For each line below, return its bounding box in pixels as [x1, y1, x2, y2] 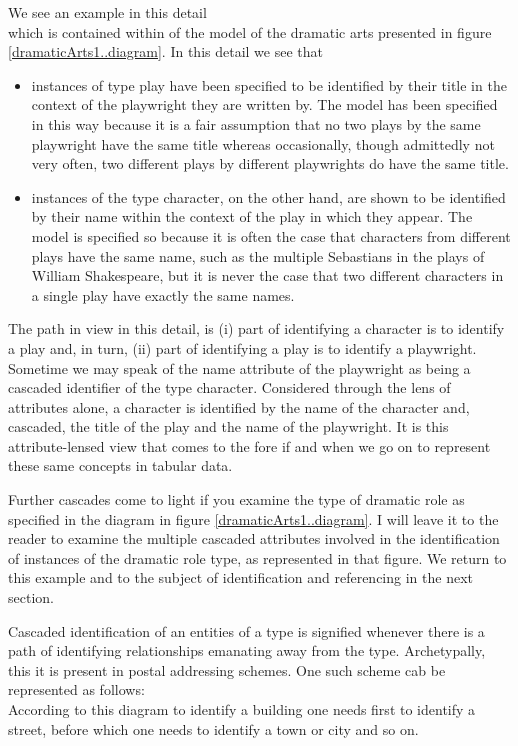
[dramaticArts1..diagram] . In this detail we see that [8, 41, 323, 62]
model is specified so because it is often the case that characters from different [31, 225, 511, 246]
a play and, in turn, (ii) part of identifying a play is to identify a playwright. [8, 337, 477, 358]
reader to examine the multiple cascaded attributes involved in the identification [8, 528, 500, 549]
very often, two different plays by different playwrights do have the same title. [31, 153, 509, 174]
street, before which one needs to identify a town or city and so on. [8, 718, 419, 739]
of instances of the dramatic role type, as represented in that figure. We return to [8, 547, 507, 568]
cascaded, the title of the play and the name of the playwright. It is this [8, 416, 449, 437]
